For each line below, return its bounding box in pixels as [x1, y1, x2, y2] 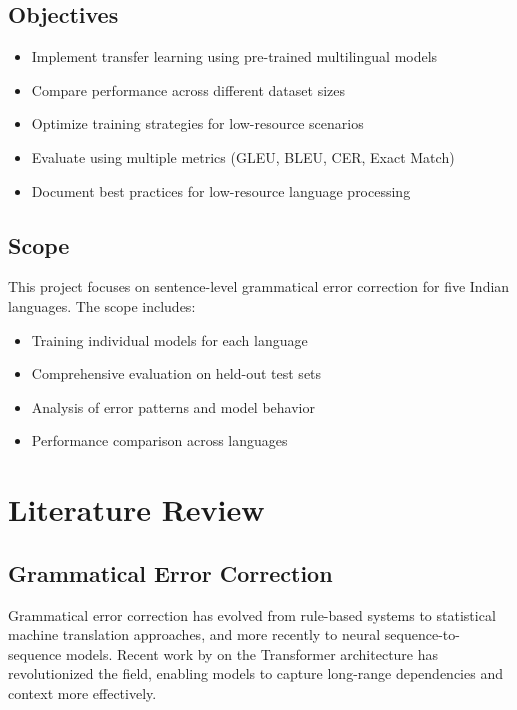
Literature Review [8, 489, 265, 530]
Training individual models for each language [31, 329, 308, 350]
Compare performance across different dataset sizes [31, 79, 345, 100]
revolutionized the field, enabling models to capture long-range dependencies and [8, 663, 503, 684]
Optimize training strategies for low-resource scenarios [31, 113, 364, 134]
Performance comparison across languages [31, 430, 288, 451]
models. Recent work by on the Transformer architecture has [66, 643, 439, 664]
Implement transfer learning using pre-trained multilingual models [31, 46, 438, 67]
